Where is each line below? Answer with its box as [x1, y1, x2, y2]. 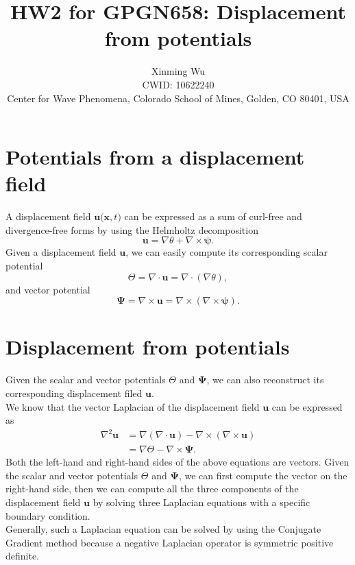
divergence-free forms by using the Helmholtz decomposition [5, 222, 258, 237]
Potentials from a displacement [5, 143, 305, 171]
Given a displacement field [5, 245, 117, 259]
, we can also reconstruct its [206, 372, 324, 387]
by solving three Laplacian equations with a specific [93, 495, 310, 509]
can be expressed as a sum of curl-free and [124, 209, 302, 224]
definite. [5, 549, 40, 563]
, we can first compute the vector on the [178, 468, 347, 482]
